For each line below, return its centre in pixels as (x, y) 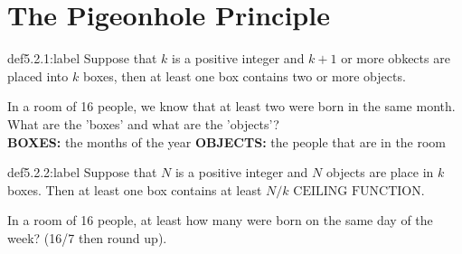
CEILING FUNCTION (357, 191)
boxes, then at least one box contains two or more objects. (244, 75)
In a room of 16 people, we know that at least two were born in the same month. (231, 106)
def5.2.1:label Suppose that (82, 58)
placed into (38, 75)
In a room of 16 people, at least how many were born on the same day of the (220, 220)
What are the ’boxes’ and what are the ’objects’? (143, 123)
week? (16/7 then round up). (87, 237)
